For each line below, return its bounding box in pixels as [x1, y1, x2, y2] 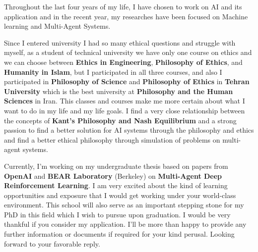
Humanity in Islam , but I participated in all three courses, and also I [4, 66, 222, 77]
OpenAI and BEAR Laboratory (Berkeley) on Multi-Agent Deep [4, 170, 222, 181]
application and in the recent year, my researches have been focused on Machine [4, 11, 248, 21]
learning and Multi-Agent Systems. [4, 21, 111, 31]
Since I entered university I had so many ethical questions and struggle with [4, 37, 236, 48]
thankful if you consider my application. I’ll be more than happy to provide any [4, 219, 247, 229]
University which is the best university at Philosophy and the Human [4, 86, 233, 96]
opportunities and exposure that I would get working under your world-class [4, 190, 236, 200]
